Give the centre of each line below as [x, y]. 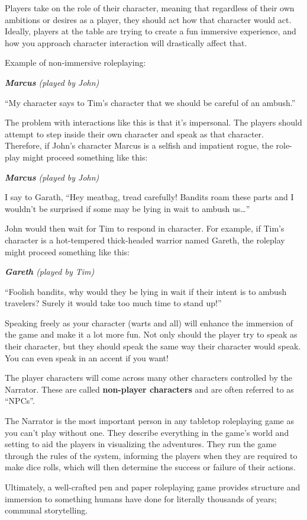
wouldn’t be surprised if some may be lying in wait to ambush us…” [127, 208]
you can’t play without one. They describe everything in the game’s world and [147, 432]
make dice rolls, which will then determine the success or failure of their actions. [150, 467]
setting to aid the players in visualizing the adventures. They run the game [141, 444]
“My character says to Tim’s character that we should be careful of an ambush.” [150, 102]
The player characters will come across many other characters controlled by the [148, 378]
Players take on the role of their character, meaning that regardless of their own [150, 8]
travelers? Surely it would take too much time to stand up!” [113, 303]
